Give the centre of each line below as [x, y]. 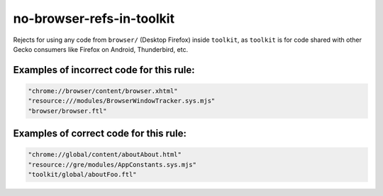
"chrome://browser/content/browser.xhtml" [103, 91]
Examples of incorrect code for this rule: [104, 70]
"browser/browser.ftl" [67, 111]
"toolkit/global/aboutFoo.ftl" [83, 175]
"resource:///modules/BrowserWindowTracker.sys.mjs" [122, 101]
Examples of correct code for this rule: [100, 134]
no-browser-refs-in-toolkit [94, 18]
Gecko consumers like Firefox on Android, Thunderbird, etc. [100, 49]
